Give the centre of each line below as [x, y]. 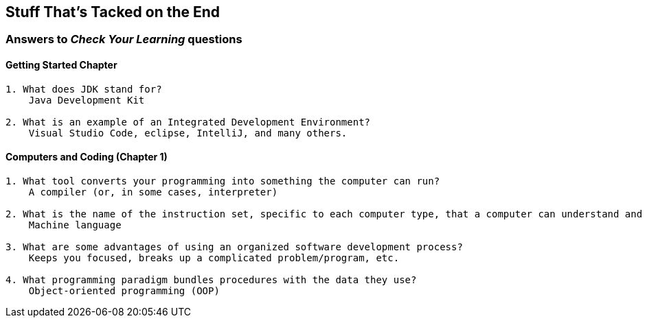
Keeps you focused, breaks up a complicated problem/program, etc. [214, 258]
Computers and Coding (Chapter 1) [87, 157]
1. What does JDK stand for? [84, 89]
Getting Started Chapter [61, 65]
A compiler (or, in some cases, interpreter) [153, 192]
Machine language [75, 225]
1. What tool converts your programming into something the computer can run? [223, 181]
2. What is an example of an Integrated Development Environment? [188, 122]
